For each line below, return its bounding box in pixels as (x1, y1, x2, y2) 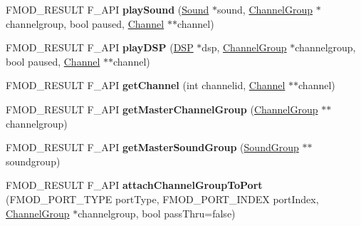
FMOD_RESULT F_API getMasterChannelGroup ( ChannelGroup (6, 101, 318, 116)
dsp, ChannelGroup (202, 40, 287, 55)
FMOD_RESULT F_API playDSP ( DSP (6, 40, 194, 55)
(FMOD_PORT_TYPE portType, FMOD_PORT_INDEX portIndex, (6, 191, 319, 206)
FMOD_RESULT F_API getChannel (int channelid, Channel (6, 78, 286, 93)
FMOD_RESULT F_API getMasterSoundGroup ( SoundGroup (6, 140, 299, 155)
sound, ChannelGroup (217, 2, 313, 16)
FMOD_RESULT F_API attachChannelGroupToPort (6, 178, 263, 192)
